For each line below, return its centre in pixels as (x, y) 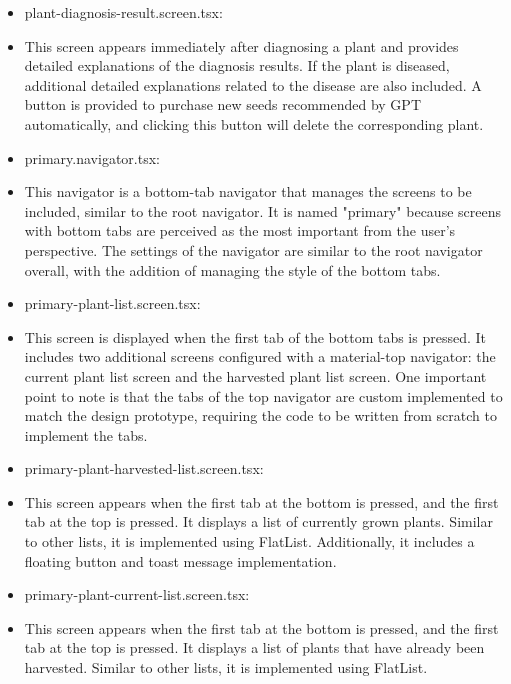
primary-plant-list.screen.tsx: (112, 303)
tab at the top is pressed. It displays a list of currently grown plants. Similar (258, 521)
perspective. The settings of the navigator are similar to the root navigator (253, 249)
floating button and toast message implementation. (180, 560)
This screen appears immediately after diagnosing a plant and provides (241, 45)
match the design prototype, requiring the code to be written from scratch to (260, 415)
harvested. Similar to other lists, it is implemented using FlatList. (226, 667)
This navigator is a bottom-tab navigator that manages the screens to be (248, 191)
